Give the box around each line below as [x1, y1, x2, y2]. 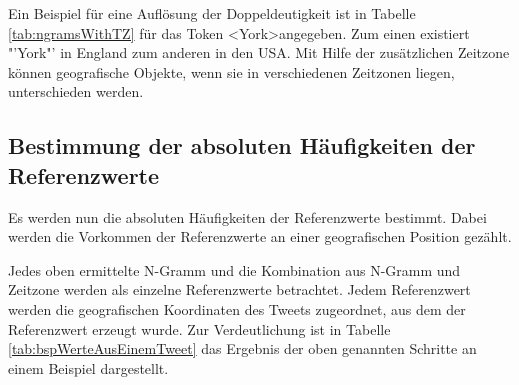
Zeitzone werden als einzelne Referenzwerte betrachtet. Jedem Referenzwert [8, 279, 471, 300]
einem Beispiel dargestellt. [8, 357, 169, 378]
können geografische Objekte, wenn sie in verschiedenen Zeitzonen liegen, [8, 61, 455, 82]
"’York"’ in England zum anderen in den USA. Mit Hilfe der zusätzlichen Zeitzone [8, 42, 510, 63]
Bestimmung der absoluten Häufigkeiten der [8, 130, 476, 161]
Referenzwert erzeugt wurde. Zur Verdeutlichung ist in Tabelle [8, 318, 391, 339]
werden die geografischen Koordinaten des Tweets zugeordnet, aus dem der [8, 298, 466, 319]
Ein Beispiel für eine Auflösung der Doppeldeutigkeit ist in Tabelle [8, 3, 416, 23]
